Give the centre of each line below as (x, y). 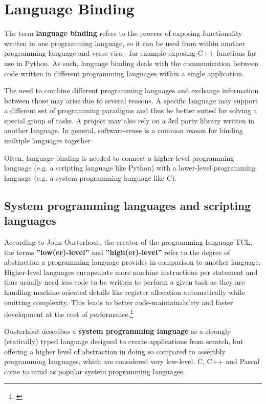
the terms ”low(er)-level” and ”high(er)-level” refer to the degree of (117, 252)
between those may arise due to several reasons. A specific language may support (131, 100)
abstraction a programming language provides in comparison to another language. (132, 262)
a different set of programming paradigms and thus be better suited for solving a (131, 110)
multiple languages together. (49, 141)
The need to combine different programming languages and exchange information (131, 90)
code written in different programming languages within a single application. (124, 73)
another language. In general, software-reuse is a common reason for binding (124, 130)
